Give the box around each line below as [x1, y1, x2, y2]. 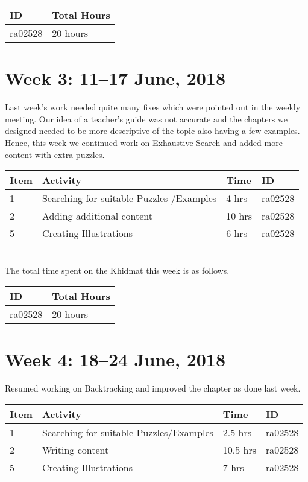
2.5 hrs [222, 425, 252, 439]
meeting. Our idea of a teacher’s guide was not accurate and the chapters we [5, 112, 288, 125]
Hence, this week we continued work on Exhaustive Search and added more [5, 136, 283, 148]
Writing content [42, 443, 109, 457]
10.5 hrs [222, 443, 257, 457]
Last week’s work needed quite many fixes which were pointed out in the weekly [5, 101, 301, 113]
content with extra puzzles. [5, 148, 105, 160]
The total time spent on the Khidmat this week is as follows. [5, 264, 230, 276]
